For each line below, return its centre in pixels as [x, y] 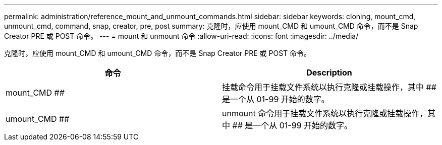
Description [329, 72]
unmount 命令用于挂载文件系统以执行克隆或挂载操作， [325, 113]
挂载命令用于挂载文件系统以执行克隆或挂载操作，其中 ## [329, 87]
